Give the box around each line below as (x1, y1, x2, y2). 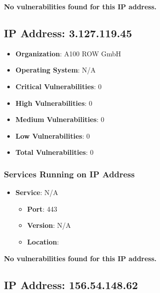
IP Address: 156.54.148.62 (4, 277, 138, 292)
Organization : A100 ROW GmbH (15, 48, 121, 58)
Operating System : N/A (15, 65, 96, 75)
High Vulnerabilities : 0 (15, 98, 92, 108)
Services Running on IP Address (4, 168, 135, 180)
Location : (27, 236, 59, 246)
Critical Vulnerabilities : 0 (15, 81, 102, 91)
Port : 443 (27, 203, 57, 214)
